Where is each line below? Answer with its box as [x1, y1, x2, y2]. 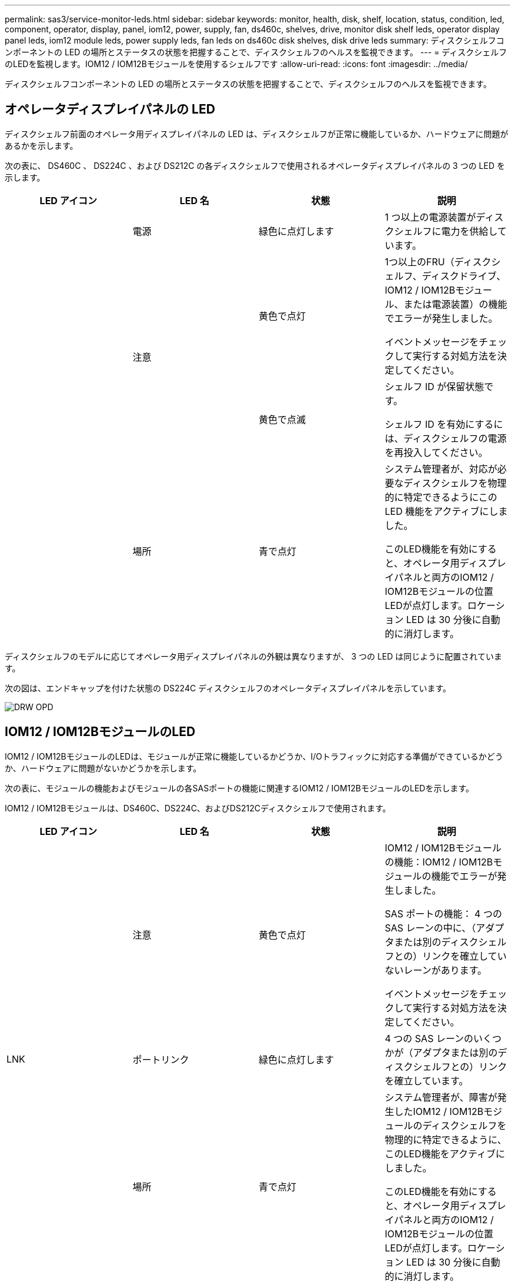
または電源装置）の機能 [403, 298, 507, 310]
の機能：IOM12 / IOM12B [384, 855, 493, 868]
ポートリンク [132, 1053, 189, 1066]
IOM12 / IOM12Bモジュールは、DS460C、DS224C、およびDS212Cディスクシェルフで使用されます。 [5, 803, 391, 813]
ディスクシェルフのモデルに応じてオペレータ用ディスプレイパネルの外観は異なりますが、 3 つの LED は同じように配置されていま [5, 651, 502, 661]
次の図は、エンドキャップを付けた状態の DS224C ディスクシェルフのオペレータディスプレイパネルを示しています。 [5, 683, 452, 693]
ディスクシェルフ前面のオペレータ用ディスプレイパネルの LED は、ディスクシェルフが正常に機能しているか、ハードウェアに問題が [5, 128, 509, 139]
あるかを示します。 [5, 140, 78, 151]
